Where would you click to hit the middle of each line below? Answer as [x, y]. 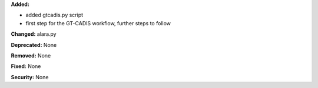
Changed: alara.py [34, 34]
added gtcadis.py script [54, 15]
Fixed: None [26, 66]
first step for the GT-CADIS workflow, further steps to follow [98, 23]
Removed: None [31, 55]
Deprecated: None [34, 45]
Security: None [30, 77]
